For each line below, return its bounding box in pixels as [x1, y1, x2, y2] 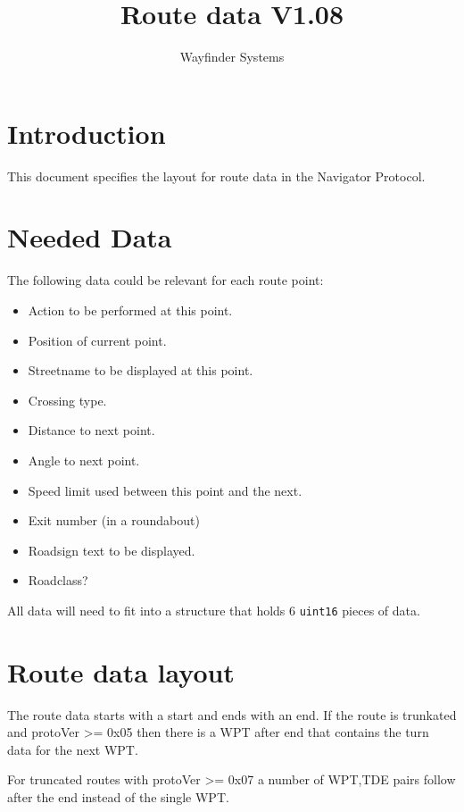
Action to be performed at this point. [28, 300, 233, 319]
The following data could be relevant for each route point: [7, 271, 324, 289]
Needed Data [7, 219, 172, 255]
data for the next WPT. [7, 740, 138, 758]
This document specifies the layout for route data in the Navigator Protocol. [7, 166, 426, 185]
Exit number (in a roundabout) [28, 511, 200, 530]
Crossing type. [28, 390, 107, 409]
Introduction [7, 114, 166, 151]
